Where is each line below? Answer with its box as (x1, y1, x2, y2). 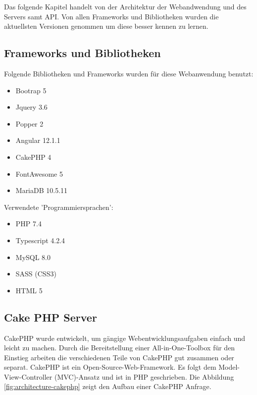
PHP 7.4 (15, 218, 42, 229)
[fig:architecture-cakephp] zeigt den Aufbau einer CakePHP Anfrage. (4, 381, 211, 392)
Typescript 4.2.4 (15, 235, 65, 245)
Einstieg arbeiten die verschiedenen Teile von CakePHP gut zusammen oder (4, 352, 234, 362)
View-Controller (4, 371, 52, 382)
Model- (218, 362, 240, 372)
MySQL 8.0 (15, 252, 51, 262)
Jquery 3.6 (15, 102, 48, 112)
